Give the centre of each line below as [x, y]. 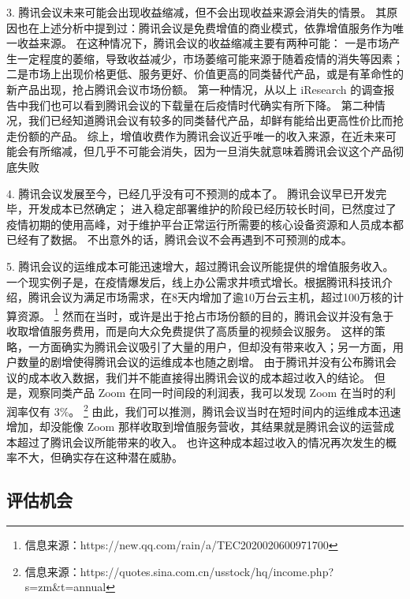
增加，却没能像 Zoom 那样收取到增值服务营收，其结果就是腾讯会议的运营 [195, 427]
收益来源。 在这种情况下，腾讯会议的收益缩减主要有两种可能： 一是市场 [203, 43]
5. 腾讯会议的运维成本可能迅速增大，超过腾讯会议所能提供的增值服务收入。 [200, 266]
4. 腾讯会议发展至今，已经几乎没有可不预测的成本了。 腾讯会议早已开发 [191, 193]
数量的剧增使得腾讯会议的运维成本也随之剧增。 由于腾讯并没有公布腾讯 [201, 362]
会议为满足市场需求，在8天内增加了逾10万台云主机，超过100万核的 [221, 297]
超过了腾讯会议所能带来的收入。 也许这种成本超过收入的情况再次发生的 [201, 442]
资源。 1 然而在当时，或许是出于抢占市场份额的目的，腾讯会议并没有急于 [205, 314]
